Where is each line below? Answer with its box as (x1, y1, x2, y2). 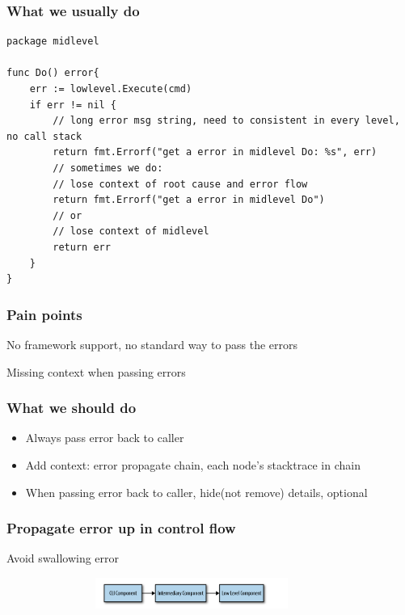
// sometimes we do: (53, 162, 163, 174)
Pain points (6, 304, 82, 324)
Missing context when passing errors (6, 363, 186, 380)
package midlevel (6, 36, 99, 48)
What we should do (6, 398, 137, 418)
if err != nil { (29, 99, 117, 111)
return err (53, 241, 111, 253)
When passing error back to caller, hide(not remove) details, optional (25, 483, 368, 500)
